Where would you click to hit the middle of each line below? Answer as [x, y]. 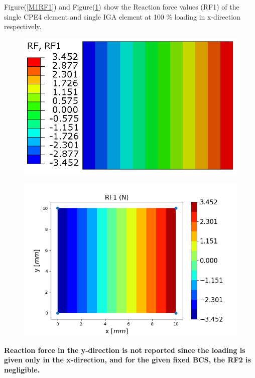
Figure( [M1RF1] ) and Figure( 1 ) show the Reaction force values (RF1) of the [122, 7]
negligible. [22, 369]
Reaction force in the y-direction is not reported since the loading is [125, 350]
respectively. [23, 26]
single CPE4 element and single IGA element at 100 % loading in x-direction [122, 16]
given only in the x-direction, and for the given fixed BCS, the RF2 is [127, 360]
